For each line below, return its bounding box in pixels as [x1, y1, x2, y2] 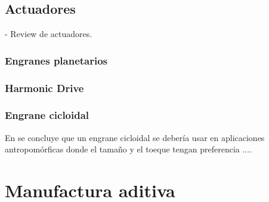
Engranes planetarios [5, 53, 108, 68]
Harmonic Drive [5, 80, 84, 95]
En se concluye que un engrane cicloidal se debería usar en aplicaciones [5, 131, 265, 143]
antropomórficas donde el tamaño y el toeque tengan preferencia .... [5, 143, 252, 155]
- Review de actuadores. [5, 27, 92, 40]
